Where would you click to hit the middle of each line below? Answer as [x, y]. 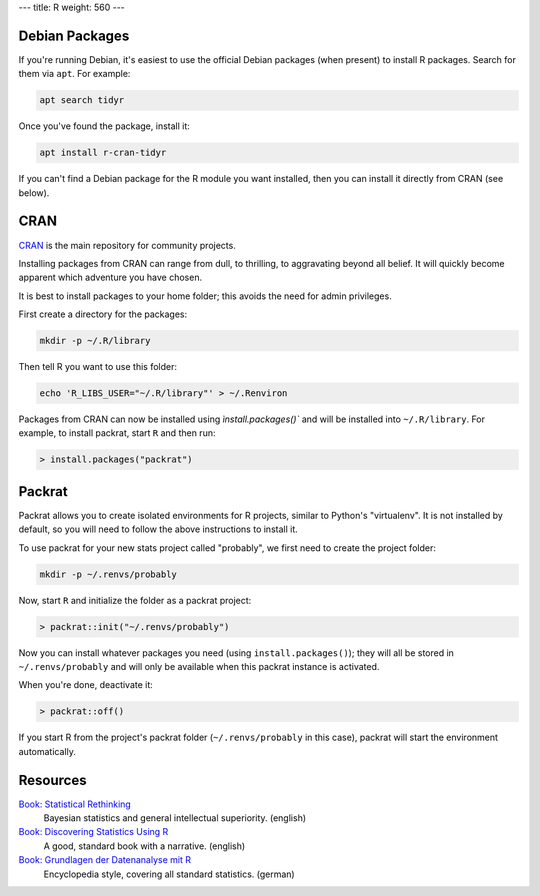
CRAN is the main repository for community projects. [127, 245]
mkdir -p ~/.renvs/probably [108, 574]
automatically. [47, 751]
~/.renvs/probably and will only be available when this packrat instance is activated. [199, 667]
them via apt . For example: [74, 74]
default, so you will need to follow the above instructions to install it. [158, 529]
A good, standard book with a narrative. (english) [144, 846]
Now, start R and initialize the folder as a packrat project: [135, 600]
